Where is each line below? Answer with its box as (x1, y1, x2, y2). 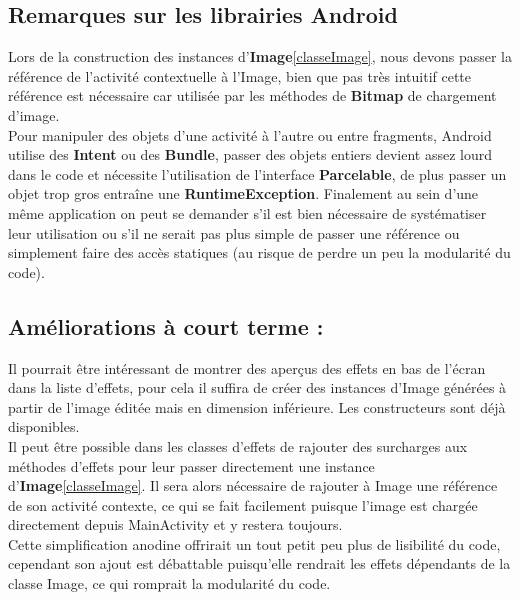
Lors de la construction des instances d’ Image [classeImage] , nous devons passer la (8, 46, 512, 67)
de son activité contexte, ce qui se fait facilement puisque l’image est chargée (8, 494, 478, 515)
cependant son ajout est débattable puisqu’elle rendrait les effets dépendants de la (8, 553, 511, 574)
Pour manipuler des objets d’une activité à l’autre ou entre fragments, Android (8, 124, 492, 145)
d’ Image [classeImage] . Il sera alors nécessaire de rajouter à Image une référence (8, 475, 498, 496)
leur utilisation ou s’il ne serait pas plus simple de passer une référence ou (8, 222, 460, 243)
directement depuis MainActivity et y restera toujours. (8, 514, 343, 535)
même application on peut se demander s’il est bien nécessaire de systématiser (8, 202, 487, 223)
